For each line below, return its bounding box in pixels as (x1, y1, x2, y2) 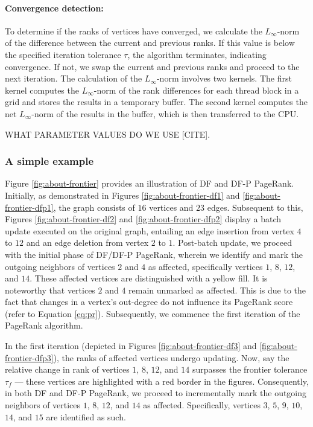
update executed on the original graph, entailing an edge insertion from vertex (5, 224, 294, 237)
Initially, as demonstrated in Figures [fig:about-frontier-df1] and (5, 188, 240, 201)
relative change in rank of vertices (5, 363, 130, 376)
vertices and (149, 201, 194, 213)
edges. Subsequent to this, (207, 201, 303, 213)
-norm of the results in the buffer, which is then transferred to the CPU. (31, 107, 299, 120)
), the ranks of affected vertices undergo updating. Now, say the (53, 351, 289, 364)
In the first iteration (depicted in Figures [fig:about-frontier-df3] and (5, 339, 257, 352)
